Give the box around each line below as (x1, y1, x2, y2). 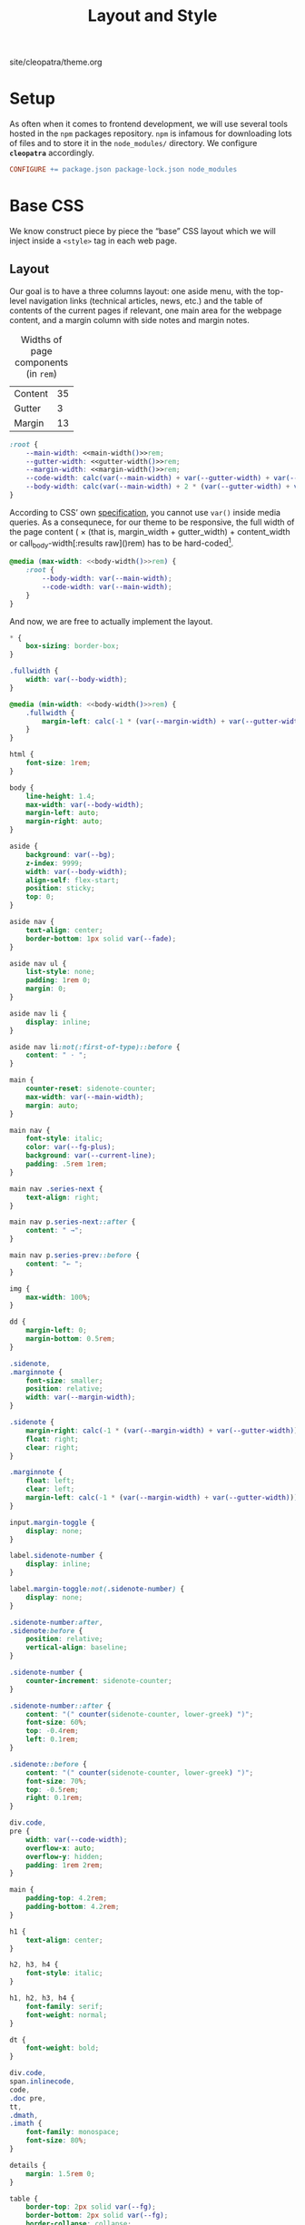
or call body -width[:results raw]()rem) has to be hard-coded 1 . (9, 536, 234, 550)
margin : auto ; (25, 1100, 79, 1110)
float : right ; (25, 1434, 79, 1443)
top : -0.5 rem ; (25, 1785, 79, 1794)
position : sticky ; (25, 884, 95, 893)
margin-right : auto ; (25, 817, 103, 826)
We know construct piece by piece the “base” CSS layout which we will (9, 225, 277, 236)
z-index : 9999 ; (25, 859, 84, 868)
